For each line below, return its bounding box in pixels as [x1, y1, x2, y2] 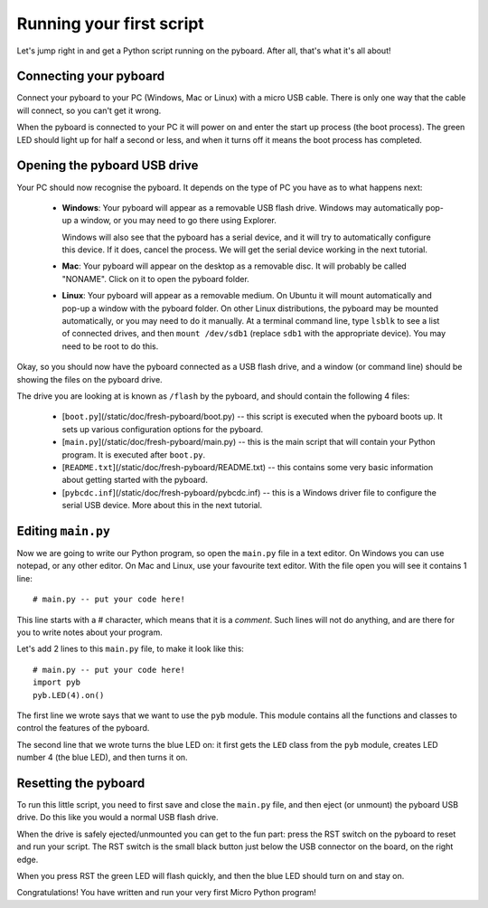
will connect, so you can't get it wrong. [16, 105, 162, 116]
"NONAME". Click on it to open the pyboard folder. [61, 273, 250, 284]
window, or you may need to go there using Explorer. [80, 215, 277, 226]
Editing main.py [16, 523, 110, 538]
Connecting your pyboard [16, 69, 165, 84]
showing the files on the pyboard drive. [16, 374, 163, 384]
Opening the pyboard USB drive [16, 158, 199, 174]
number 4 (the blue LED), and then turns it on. [16, 752, 189, 763]
